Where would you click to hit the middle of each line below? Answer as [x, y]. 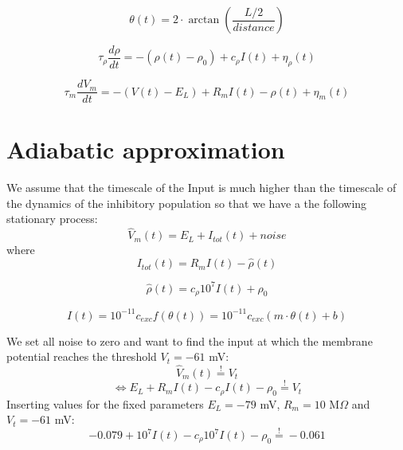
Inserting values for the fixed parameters [105, 403]
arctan [204, 20]
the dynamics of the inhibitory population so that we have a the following [187, 203]
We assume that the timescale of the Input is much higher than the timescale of [201, 188]
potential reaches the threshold [82, 356]
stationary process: [52, 219]
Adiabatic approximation [146, 149]
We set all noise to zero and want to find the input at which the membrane [190, 340]
